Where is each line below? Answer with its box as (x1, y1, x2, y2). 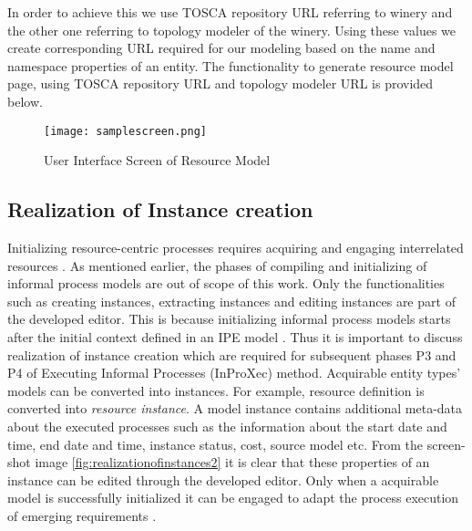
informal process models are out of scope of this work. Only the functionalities (7, 274, 445, 293)
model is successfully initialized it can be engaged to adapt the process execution (7, 488, 459, 507)
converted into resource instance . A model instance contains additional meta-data (7, 399, 463, 418)
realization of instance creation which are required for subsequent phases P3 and (7, 345, 457, 364)
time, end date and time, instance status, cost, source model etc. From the (7, 434, 423, 453)
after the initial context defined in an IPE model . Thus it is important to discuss (7, 327, 463, 346)
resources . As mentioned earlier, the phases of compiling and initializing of (7, 255, 427, 275)
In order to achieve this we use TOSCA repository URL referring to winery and (7, 3, 453, 21)
